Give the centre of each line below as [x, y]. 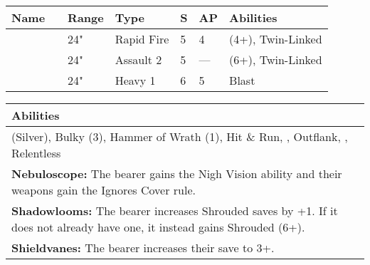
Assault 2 [138, 59]
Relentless [36, 153]
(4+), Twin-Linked [276, 39]
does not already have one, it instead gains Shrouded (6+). [158, 227]
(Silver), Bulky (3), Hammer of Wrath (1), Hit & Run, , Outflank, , [180, 136]
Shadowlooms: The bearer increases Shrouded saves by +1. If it [175, 211]
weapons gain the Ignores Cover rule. [104, 190]
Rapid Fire [142, 39]
